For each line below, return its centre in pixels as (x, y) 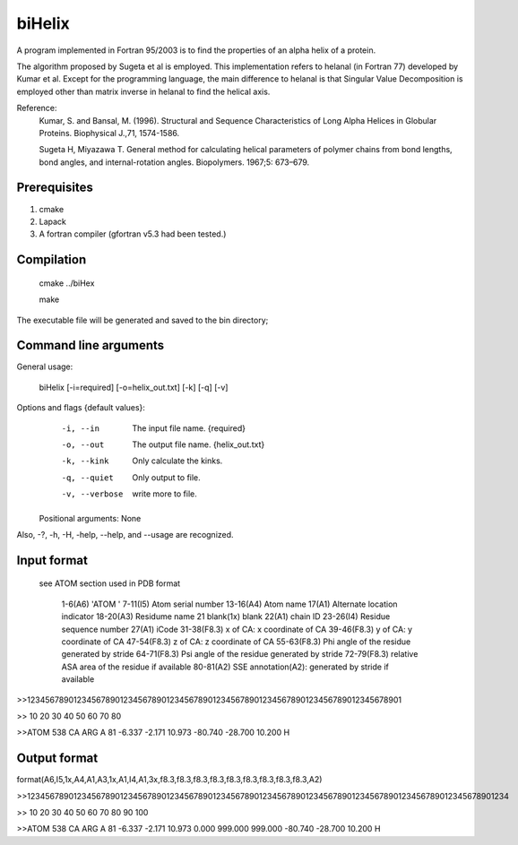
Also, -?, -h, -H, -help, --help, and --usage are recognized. (125, 534)
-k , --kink (85, 461)
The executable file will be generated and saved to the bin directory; (142, 320)
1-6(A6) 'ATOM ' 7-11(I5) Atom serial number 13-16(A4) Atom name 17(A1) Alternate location (229, 604)
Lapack (53, 221)
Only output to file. (166, 477)
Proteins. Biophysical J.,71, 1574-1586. (109, 133)
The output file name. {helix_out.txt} (199, 444)
